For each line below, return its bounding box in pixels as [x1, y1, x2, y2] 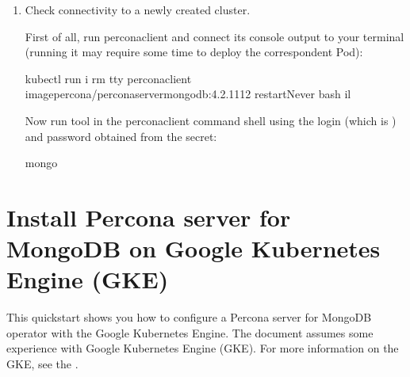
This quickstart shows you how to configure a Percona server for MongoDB [6, 309, 372, 326]
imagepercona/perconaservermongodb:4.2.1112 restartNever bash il [25, 86, 351, 102]
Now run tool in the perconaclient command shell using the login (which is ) [25, 112, 397, 128]
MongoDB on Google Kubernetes [6, 232, 381, 265]
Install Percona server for [6, 200, 291, 233]
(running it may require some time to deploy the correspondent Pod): [25, 44, 363, 60]
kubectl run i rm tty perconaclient [25, 70, 192, 86]
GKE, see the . [6, 356, 79, 372]
